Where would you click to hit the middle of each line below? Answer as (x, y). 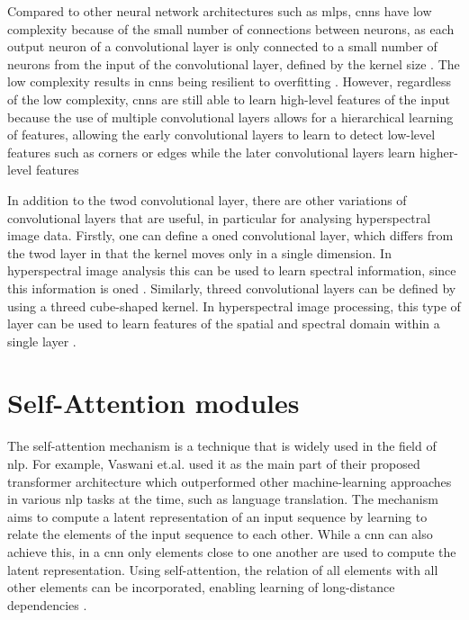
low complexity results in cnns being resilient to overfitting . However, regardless (230, 81)
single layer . (42, 341)
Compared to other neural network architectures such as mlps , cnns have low (220, 11)
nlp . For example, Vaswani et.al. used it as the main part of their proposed (214, 463)
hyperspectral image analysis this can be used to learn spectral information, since (232, 270)
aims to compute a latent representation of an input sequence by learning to (217, 516)
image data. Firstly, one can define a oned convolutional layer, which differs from (230, 235)
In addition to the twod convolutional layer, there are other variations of (207, 199)
